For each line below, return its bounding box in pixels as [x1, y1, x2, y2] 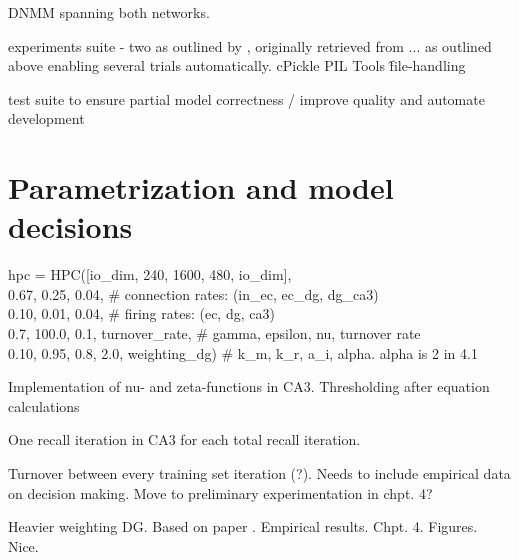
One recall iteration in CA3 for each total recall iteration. [8, 429, 361, 450]
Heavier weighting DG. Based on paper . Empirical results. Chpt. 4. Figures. [8, 516, 478, 537]
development [8, 108, 85, 129]
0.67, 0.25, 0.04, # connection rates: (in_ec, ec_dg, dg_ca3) [8, 283, 379, 304]
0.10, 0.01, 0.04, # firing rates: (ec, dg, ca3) [8, 303, 275, 324]
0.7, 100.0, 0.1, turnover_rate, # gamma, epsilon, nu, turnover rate [8, 323, 421, 344]
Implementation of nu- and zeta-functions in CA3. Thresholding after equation [8, 376, 490, 397]
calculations [8, 395, 80, 416]
